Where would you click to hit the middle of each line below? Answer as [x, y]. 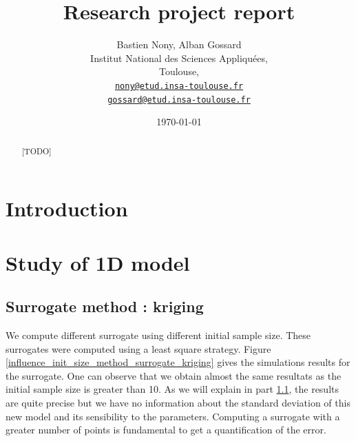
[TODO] [36, 151]
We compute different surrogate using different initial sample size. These [158, 335]
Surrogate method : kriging [105, 306]
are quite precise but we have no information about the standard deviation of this [178, 402]
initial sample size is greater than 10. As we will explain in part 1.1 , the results [172, 389]
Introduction [67, 208]
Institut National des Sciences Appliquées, [179, 58]
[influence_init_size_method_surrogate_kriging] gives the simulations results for [178, 362]
